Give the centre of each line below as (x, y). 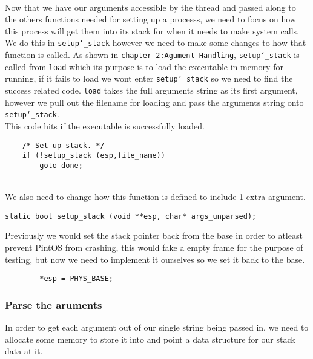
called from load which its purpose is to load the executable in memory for (144, 66)
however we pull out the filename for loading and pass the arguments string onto (154, 102)
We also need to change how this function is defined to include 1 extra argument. (155, 197)
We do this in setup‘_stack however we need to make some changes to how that (156, 43)
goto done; (61, 165)
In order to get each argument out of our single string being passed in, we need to (157, 327)
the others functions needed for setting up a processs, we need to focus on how (150, 19)
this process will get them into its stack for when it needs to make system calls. (152, 31)
